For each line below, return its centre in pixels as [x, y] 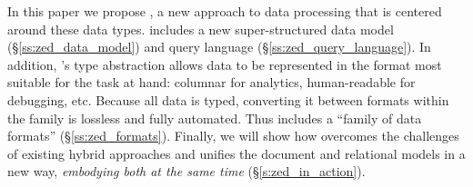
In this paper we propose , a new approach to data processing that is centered [225, 11]
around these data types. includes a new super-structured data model [201, 29]
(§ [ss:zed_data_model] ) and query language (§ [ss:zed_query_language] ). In [219, 47]
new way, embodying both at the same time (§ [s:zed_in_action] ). [186, 171]
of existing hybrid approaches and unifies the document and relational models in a [236, 153]
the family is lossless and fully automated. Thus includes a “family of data [215, 118]
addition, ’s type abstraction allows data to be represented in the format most [225, 64]
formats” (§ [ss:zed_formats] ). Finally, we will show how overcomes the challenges [233, 136]
